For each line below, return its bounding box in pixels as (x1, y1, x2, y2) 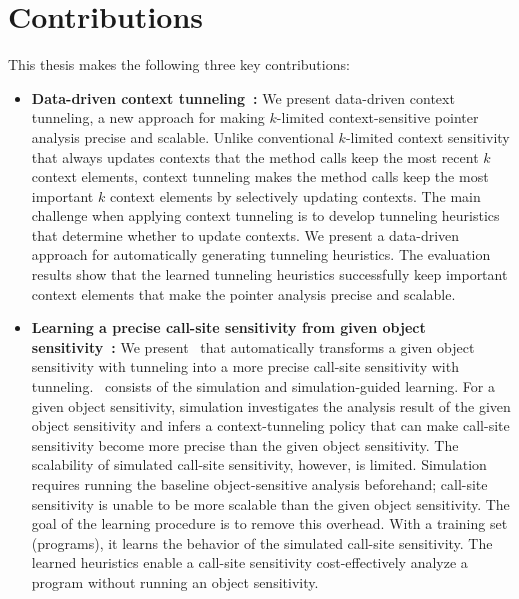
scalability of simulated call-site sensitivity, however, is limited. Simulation (31, 454, 487, 475)
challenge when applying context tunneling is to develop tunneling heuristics (31, 205, 500, 226)
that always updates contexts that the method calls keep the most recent (31, 146, 479, 167)
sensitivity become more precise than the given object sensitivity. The (31, 434, 459, 455)
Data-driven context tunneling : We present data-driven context (31, 87, 455, 108)
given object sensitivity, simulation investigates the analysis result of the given (31, 395, 511, 416)
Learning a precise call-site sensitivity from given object (31, 317, 426, 338)
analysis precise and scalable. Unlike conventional (31, 126, 334, 147)
